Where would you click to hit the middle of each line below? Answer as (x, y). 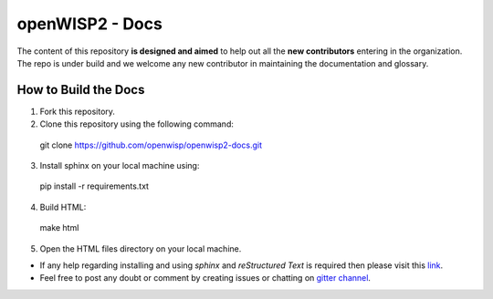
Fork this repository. (78, 111)
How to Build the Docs (81, 90)
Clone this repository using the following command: (137, 124)
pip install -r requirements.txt (94, 186)
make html (59, 228)
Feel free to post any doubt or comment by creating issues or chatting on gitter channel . (205, 278)
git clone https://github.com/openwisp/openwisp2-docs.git (151, 145)
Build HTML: (63, 207)
